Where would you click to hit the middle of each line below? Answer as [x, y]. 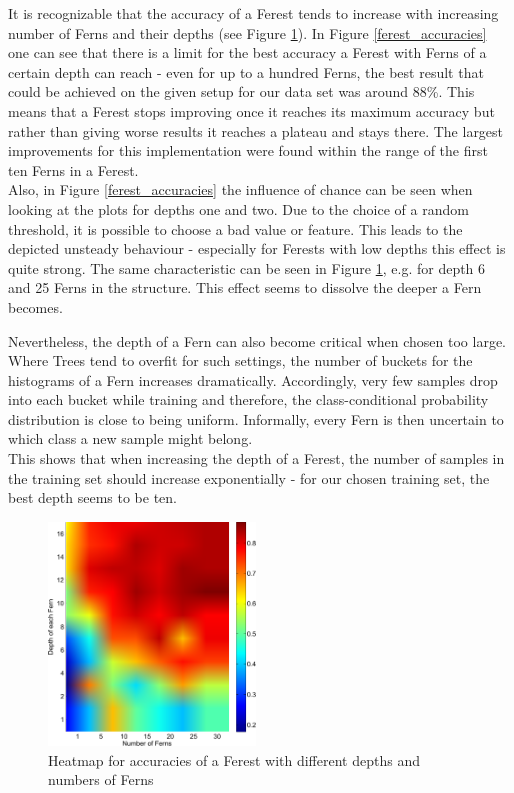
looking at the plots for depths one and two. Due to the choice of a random [238, 208]
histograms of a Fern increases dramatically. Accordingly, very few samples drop [253, 379]
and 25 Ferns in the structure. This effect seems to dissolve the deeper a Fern [245, 287]
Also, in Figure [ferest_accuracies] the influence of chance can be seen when [240, 189]
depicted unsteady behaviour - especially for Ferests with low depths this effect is [257, 248]
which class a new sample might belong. [130, 438]
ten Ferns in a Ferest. [73, 169]
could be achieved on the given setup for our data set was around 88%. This [241, 91]
